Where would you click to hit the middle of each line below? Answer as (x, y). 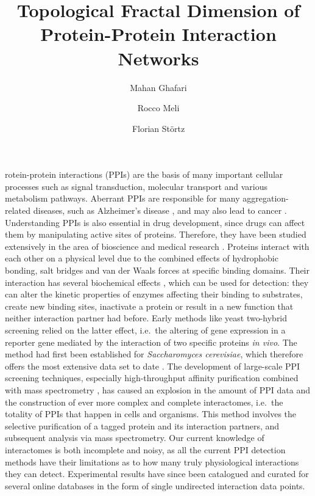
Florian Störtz (158, 128)
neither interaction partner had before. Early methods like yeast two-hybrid (146, 318)
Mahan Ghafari (158, 87)
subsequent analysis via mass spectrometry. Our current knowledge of (135, 438)
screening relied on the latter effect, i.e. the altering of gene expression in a (145, 330)
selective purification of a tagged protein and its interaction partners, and (142, 425)
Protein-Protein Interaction (158, 34)
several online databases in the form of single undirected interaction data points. (155, 485)
